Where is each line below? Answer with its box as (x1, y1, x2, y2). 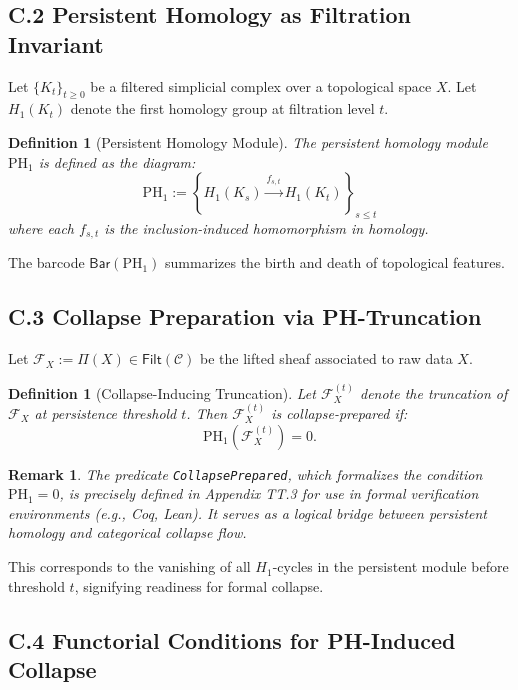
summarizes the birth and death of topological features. (165, 252, 505, 273)
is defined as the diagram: (38, 151, 196, 172)
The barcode (8, 252, 85, 273)
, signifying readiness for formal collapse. (74, 575, 324, 596)
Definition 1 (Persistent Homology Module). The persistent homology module (8, 131, 488, 152)
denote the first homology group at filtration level (70, 98, 375, 119)
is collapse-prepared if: (271, 403, 408, 424)
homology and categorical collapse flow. (8, 522, 247, 543)
